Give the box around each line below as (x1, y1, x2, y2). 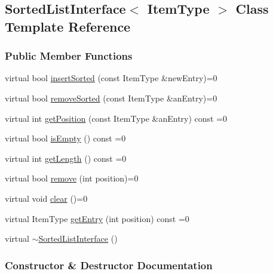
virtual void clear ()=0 (5, 192, 88, 204)
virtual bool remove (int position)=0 (5, 172, 139, 184)
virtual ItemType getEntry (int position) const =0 (5, 212, 189, 224)
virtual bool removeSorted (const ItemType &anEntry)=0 (5, 91, 217, 104)
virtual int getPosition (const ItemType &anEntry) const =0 (5, 112, 228, 124)
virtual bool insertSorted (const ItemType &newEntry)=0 (5, 72, 217, 84)
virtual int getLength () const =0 (5, 152, 127, 164)
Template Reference (5, 17, 131, 35)
